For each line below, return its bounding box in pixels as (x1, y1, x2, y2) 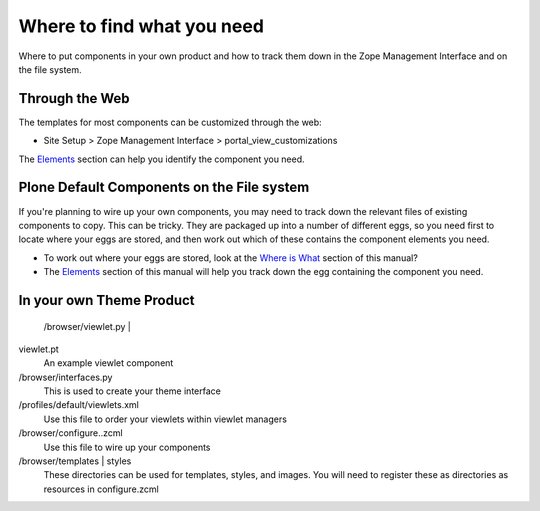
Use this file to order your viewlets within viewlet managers (43, 413, 287, 425)
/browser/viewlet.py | (43, 320, 132, 332)
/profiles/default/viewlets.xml (18, 399, 140, 411)
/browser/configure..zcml (18, 427, 124, 439)
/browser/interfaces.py (18, 371, 113, 383)
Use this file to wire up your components (43, 441, 211, 453)
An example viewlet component (43, 357, 174, 369)
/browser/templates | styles (18, 455, 132, 467)
